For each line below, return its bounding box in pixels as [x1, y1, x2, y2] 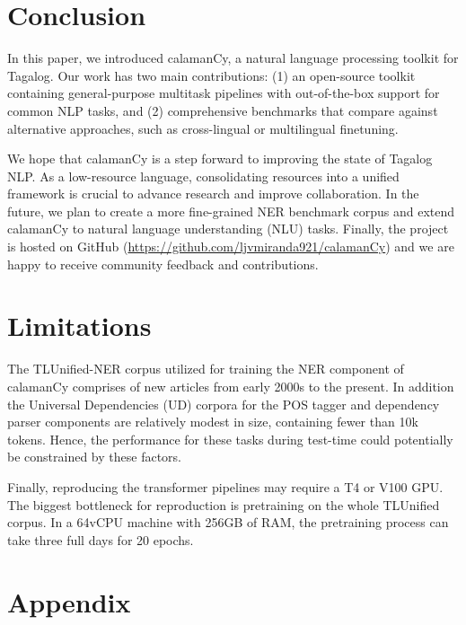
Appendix [7, 583, 131, 620]
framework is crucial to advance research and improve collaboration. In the [7, 184, 419, 203]
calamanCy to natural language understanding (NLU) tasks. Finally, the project [7, 219, 449, 238]
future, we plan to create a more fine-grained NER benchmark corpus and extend [7, 201, 455, 220]
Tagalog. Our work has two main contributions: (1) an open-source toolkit [7, 66, 416, 84]
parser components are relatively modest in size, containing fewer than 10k [7, 412, 418, 431]
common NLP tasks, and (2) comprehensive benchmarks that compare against [7, 101, 438, 119]
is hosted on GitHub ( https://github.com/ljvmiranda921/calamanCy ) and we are [7, 237, 454, 256]
